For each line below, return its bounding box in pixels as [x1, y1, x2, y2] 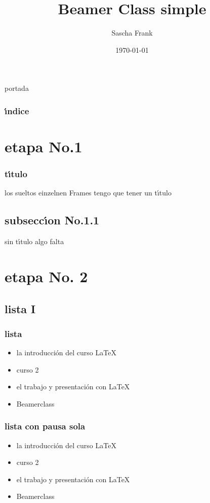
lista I [5, 300, 36, 316]
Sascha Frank [111, 27, 153, 38]
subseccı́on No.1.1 [5, 212, 100, 228]
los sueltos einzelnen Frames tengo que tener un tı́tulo [5, 187, 172, 198]
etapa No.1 [5, 136, 82, 156]
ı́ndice [5, 104, 29, 117]
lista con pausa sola [5, 420, 86, 432]
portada [5, 83, 29, 93]
